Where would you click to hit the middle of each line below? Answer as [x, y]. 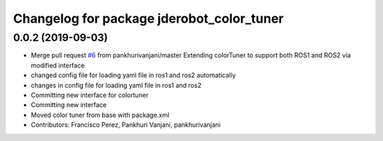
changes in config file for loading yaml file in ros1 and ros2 [116, 85]
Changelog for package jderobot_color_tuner [148, 18]
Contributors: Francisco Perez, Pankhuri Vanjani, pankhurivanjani [126, 125]
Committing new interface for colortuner [90, 95]
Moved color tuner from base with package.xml [100, 115]
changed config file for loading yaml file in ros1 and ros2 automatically [133, 75]
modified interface [58, 65]
